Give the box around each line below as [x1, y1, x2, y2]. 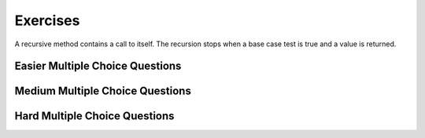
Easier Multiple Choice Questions [14, 60, 182, 73]
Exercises [14, 12, 80, 29]
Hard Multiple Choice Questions [14, 110, 175, 123]
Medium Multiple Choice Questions [14, 85, 192, 98]
